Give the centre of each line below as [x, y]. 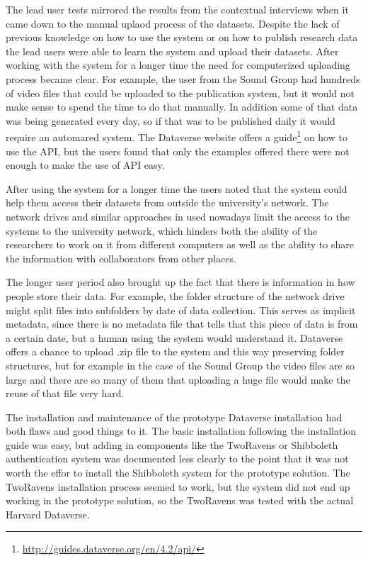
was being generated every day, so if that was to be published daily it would [171, 120]
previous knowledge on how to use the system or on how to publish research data [182, 37]
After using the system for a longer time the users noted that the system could [177, 188]
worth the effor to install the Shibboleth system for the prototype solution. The [178, 473]
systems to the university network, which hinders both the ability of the [162, 230]
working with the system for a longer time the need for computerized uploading [178, 65]
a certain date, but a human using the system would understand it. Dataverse [174, 337]
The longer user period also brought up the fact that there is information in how [180, 282]
